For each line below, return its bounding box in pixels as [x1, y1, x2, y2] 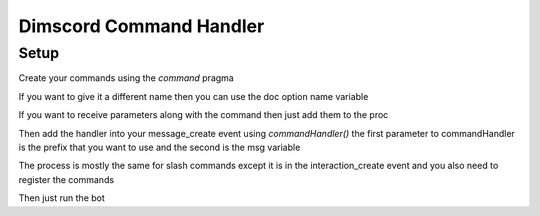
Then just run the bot [18, 192, 105, 204]
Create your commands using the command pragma [18, 72, 234, 84]
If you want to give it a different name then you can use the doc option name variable [18, 90, 369, 102]
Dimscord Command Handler [18, 15, 265, 37]
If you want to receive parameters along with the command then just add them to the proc [18, 109, 389, 121]
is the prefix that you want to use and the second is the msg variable [18, 141, 301, 153]
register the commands [18, 173, 115, 185]
